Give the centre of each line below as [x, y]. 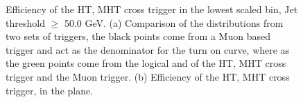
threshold [25, 22]
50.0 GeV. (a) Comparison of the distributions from [174, 22]
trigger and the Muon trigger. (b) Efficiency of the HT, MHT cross [148, 76]
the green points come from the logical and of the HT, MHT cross [146, 63]
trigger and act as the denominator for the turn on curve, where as [148, 49]
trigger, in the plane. [50, 90]
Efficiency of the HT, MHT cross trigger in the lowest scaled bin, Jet [152, 9]
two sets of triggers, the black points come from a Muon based [138, 36]
